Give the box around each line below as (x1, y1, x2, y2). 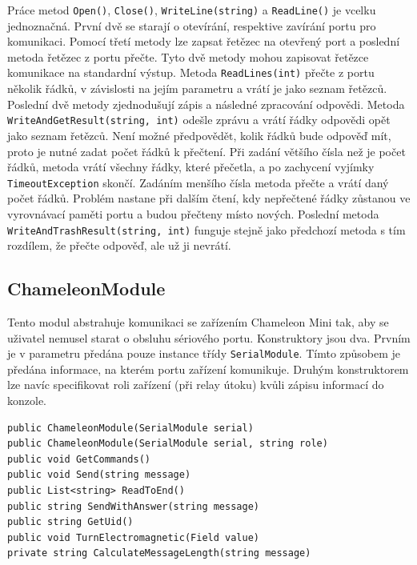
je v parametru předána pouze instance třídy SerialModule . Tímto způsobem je (7, 345, 401, 362)
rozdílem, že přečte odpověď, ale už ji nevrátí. (7, 237, 231, 254)
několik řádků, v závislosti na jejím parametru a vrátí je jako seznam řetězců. (7, 80, 387, 97)
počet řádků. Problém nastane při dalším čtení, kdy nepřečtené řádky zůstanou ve (7, 190, 411, 206)
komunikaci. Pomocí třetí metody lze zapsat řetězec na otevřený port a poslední (7, 33, 400, 50)
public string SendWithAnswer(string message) (7, 500, 259, 512)
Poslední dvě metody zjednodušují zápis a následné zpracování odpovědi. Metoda (7, 95, 405, 112)
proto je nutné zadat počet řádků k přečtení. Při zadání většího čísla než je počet (7, 142, 406, 159)
